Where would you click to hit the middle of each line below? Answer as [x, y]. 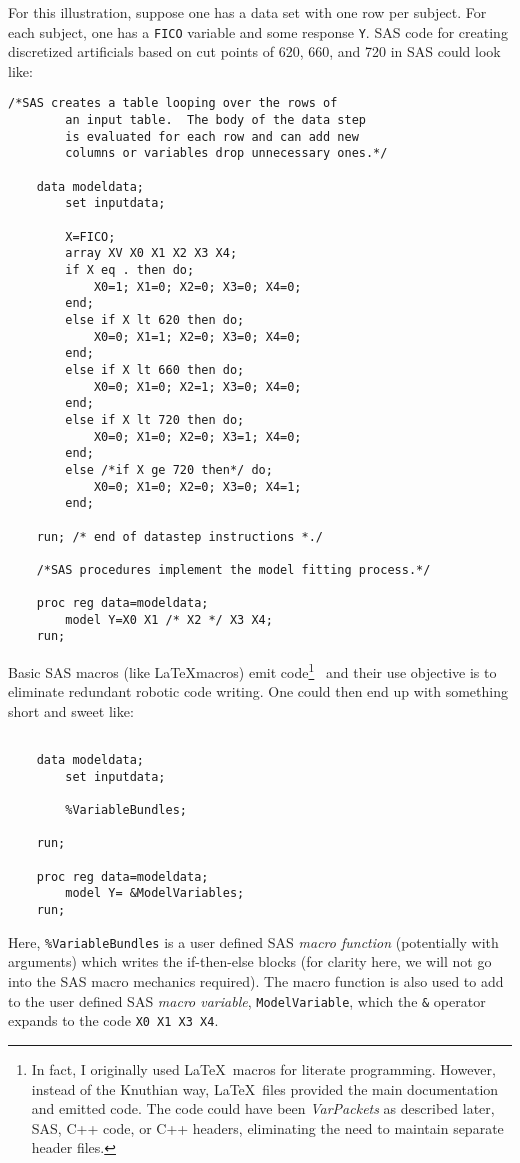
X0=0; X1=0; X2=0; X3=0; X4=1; [197, 486]
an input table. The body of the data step [215, 120]
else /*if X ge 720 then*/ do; [169, 469]
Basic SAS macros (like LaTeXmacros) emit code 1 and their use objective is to [252, 670]
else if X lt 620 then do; [155, 319]
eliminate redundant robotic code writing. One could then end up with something [258, 691]
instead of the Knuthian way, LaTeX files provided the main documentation [265, 1088]
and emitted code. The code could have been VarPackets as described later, [263, 1108]
